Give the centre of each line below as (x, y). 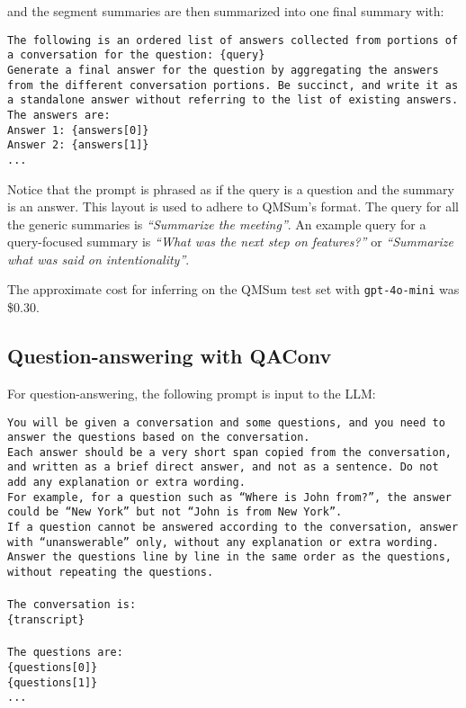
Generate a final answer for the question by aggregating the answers (223, 70)
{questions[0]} (53, 667)
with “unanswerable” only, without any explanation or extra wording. (223, 542)
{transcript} (46, 619)
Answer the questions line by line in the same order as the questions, (229, 557)
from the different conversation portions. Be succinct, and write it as (233, 85)
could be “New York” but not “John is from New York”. (175, 512)
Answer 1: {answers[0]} (78, 130)
